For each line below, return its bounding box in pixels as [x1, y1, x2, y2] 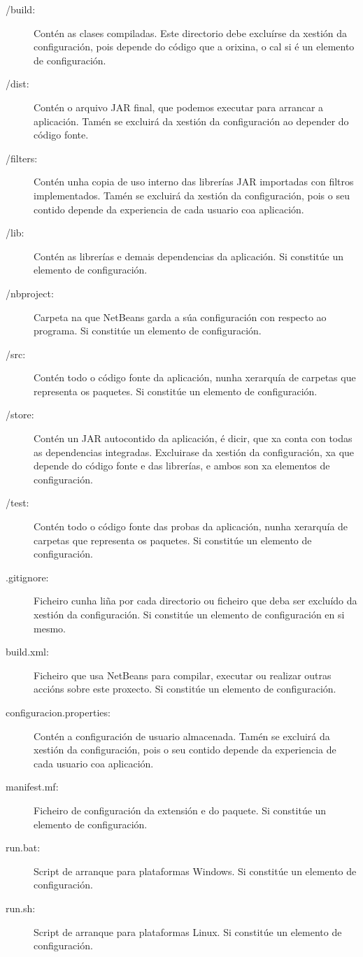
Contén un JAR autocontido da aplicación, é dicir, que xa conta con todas [34, 431, 353, 446]
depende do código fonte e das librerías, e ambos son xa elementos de [34, 458, 330, 473]
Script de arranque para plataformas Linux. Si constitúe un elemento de [34, 924, 342, 939]
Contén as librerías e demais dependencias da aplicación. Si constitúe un [34, 248, 344, 263]
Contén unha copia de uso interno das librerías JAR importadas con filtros [34, 174, 354, 189]
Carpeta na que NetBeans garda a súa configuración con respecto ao [34, 309, 327, 324]
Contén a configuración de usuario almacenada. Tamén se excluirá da [34, 728, 330, 743]
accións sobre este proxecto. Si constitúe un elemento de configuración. [34, 681, 336, 696]
